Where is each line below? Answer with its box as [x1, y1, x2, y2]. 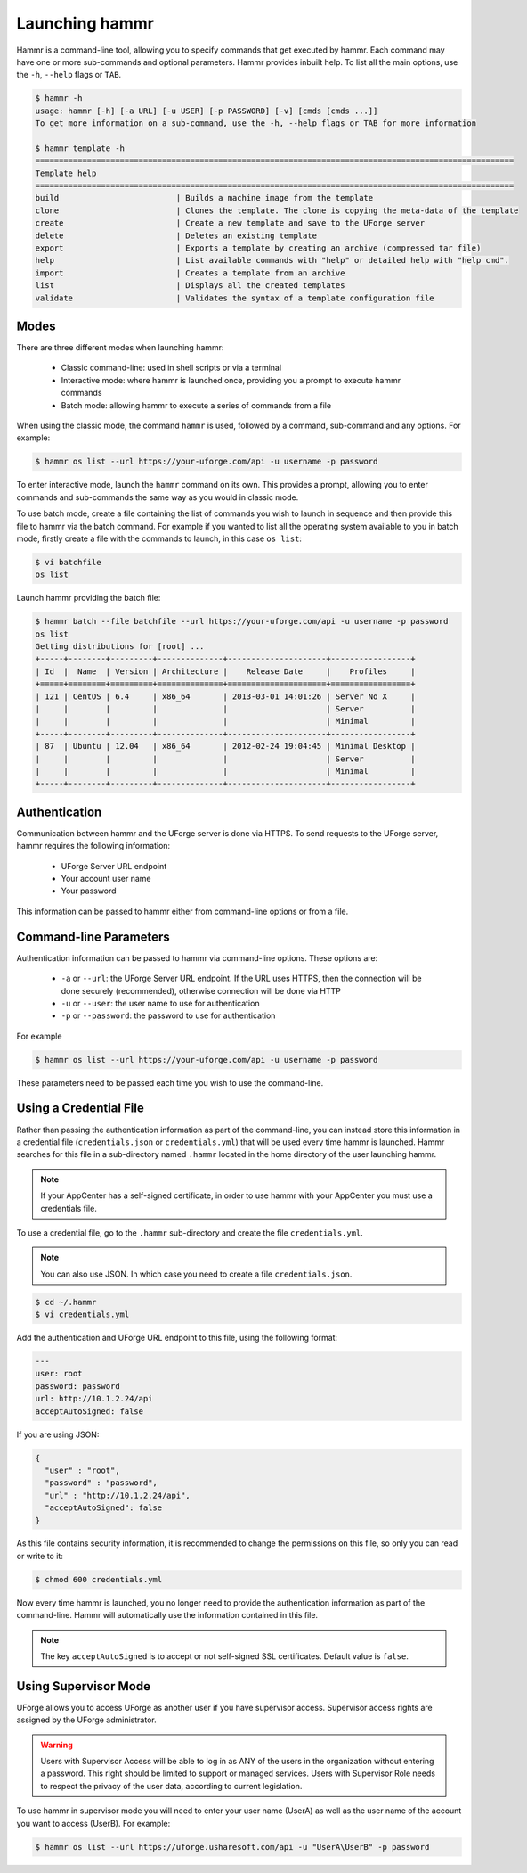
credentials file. [40, 1203, 97, 1213]
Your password [61, 885, 117, 896]
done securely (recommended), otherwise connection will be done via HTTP [61, 985, 342, 996]
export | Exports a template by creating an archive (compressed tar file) [35, 243, 482, 253]
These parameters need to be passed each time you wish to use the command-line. [16, 1077, 324, 1088]
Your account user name [61, 874, 151, 884]
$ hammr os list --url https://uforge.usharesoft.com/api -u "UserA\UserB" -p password [35, 1842, 430, 1852]
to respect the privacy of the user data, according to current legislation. [40, 1780, 303, 1791]
